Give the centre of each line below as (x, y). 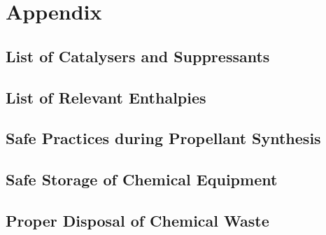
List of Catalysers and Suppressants (138, 56)
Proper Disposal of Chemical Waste (137, 220)
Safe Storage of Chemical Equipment (142, 179)
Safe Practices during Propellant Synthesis (163, 138)
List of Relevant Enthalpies (106, 97)
